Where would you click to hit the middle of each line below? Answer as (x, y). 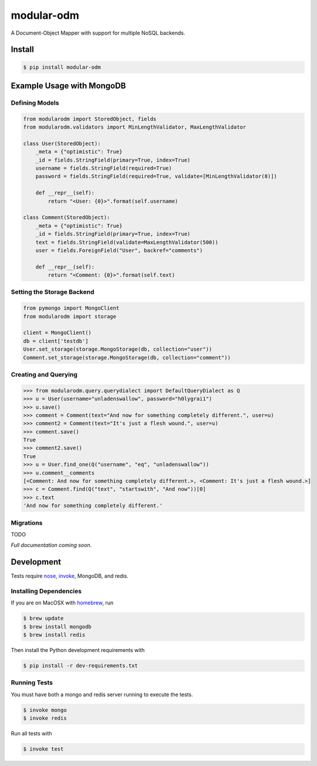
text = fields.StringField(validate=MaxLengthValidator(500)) (127, 242)
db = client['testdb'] (56, 341)
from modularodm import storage (70, 316)
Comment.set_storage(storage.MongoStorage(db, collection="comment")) (127, 357)
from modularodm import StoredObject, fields (90, 119)
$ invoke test (43, 749)
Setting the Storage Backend (53, 292)
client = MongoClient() (58, 333)
